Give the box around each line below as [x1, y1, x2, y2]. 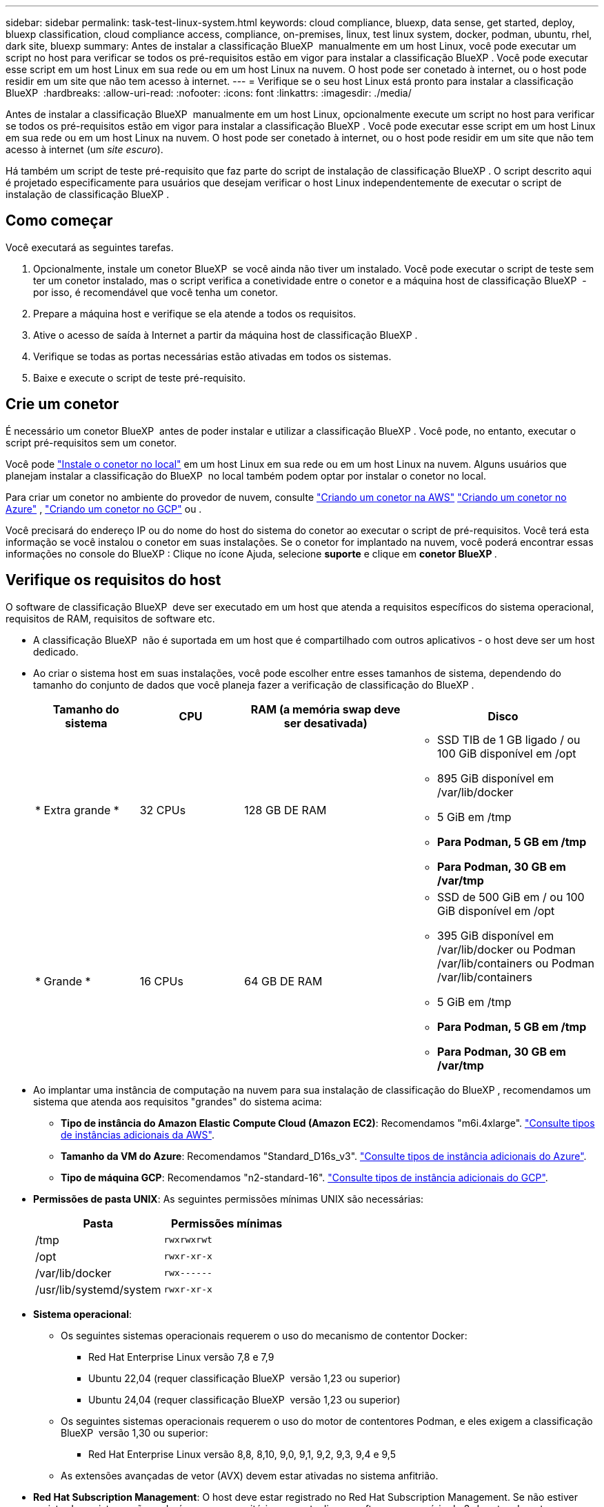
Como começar [6, 212, 113, 230]
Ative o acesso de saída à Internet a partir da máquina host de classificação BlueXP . [33, 328, 418, 341]
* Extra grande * [35, 802, 119, 817]
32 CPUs [139, 802, 186, 817]
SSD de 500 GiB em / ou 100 [437, 889, 585, 904]
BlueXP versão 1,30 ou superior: [61, 1426, 208, 1439]
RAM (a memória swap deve [250, 702, 401, 716]
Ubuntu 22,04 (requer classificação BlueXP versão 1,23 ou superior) [88, 1372, 401, 1384]
